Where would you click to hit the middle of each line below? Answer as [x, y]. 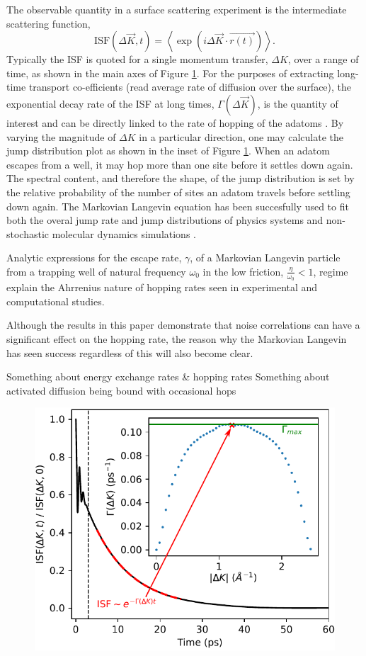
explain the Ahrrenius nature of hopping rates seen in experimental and [162, 287]
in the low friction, [243, 271]
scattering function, [48, 23]
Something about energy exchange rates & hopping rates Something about [168, 377]
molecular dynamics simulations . [124, 233]
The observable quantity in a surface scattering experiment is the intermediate [177, 9]
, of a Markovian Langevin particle [265, 258]
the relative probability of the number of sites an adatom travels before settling [178, 192]
